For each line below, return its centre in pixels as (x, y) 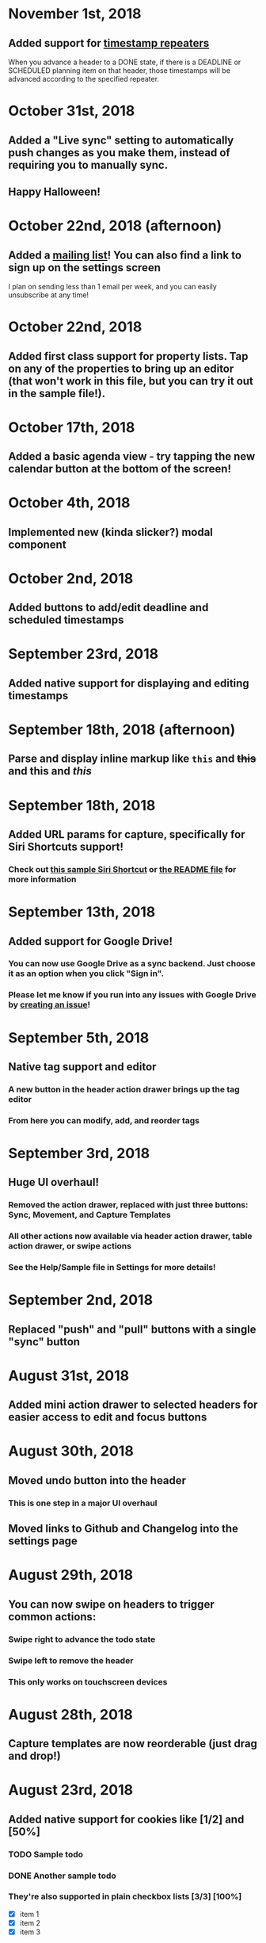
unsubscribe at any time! (49, 295)
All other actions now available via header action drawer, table (130, 1236)
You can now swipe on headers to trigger (112, 1604)
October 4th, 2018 (69, 503)
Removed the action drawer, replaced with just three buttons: (128, 1205)
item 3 (30, 1932)
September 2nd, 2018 (80, 1300)
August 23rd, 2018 (71, 1790)
